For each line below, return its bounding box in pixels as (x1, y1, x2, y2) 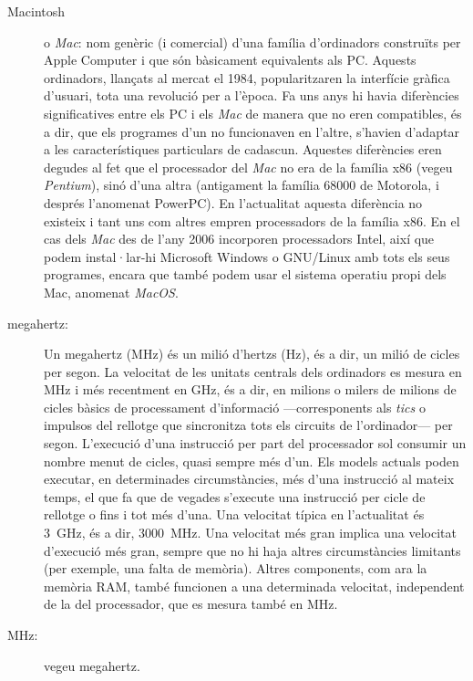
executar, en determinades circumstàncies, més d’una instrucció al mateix (44, 469, 455, 488)
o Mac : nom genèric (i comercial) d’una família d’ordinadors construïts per (44, 32, 461, 51)
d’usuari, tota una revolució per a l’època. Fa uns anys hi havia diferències (44, 86, 459, 105)
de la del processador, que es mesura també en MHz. (44, 594, 338, 613)
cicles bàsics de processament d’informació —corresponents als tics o (44, 397, 426, 416)
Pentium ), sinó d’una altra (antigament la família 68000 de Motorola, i (44, 175, 439, 194)
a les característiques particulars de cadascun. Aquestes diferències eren (44, 140, 442, 159)
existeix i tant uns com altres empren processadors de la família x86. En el (44, 211, 460, 230)
